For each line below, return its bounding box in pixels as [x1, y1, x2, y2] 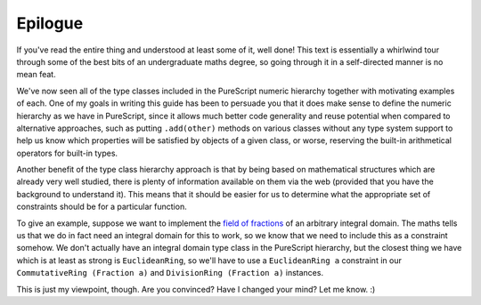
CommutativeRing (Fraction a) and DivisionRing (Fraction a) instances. [16, 268, 324, 278]
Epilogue [16, 13, 84, 33]
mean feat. [16, 69, 57, 80]
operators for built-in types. [16, 148, 118, 158]
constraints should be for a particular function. [16, 201, 187, 213]
